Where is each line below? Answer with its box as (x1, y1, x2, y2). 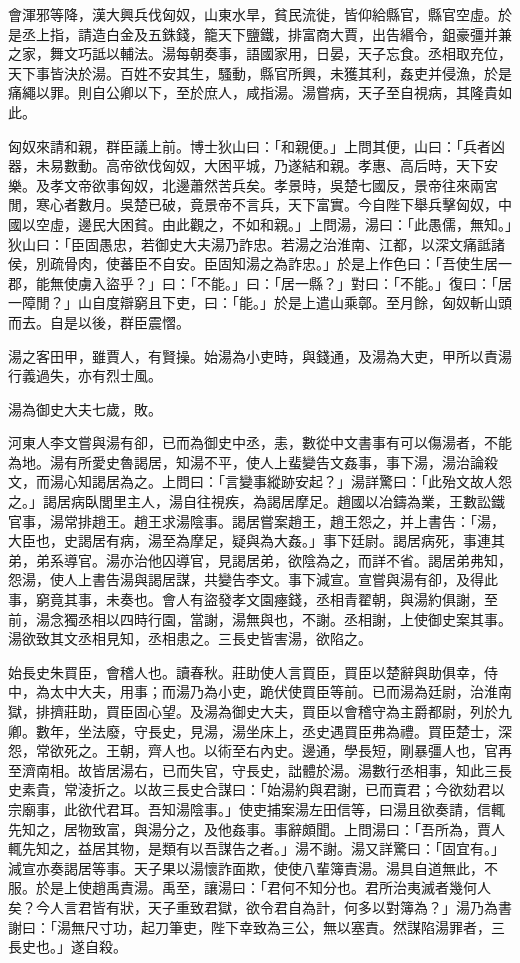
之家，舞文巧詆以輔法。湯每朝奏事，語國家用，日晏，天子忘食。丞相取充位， (8, 43, 512, 64)
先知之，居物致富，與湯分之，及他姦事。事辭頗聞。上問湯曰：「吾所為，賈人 (8, 818, 505, 839)
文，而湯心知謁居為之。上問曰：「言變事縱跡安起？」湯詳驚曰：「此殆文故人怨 (8, 471, 512, 492)
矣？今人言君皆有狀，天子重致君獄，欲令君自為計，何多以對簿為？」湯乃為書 (8, 896, 512, 917)
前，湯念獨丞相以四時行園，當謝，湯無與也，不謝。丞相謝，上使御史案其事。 (8, 608, 512, 629)
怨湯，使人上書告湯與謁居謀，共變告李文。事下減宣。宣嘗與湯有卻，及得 (8, 569, 484, 590)
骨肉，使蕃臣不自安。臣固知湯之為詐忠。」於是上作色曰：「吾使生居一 (63, 253, 512, 274)
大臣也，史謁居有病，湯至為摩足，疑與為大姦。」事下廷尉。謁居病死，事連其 (8, 530, 505, 551)
